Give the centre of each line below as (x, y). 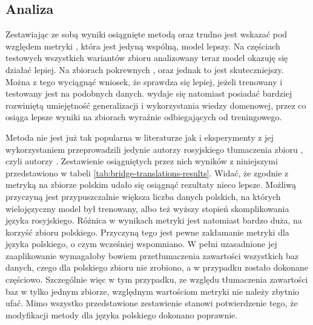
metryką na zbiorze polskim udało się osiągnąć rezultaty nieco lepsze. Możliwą (151, 185)
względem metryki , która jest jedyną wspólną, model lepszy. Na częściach (143, 46)
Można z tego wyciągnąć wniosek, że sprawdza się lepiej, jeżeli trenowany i (144, 81)
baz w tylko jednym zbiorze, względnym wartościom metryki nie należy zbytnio (153, 291)
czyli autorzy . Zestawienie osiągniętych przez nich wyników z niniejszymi (142, 161)
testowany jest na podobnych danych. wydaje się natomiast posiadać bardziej (149, 93)
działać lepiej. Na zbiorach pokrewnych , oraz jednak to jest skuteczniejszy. (145, 69)
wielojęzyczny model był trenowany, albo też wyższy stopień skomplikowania (147, 208)
